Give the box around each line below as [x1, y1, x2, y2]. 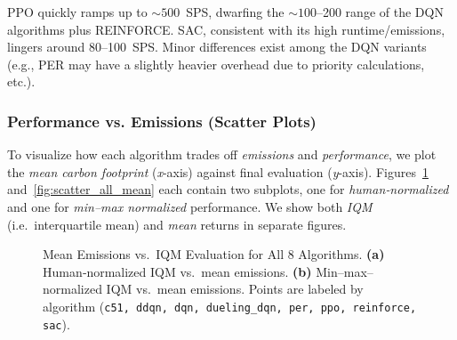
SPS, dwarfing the [186, 3, 285, 20]
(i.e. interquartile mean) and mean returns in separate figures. [7, 215, 347, 233]
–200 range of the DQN [316, 3, 444, 20]
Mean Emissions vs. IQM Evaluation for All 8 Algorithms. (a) [43, 245, 385, 263]
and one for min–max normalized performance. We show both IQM [7, 197, 373, 215]
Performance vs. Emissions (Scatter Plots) [7, 109, 317, 132]
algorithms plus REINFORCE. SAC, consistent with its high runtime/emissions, [7, 20, 445, 38]
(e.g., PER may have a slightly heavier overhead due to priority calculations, [7, 54, 425, 73]
